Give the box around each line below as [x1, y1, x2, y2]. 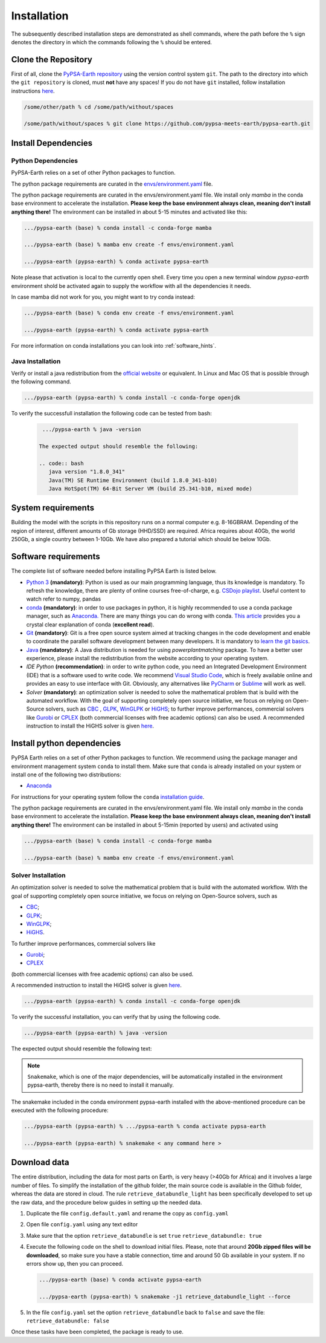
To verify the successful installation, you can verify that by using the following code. [11, 1013, 220, 1021]
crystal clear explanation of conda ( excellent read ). [26, 620, 155, 628]
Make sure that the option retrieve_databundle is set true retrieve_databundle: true [26, 1232, 262, 1239]
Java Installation [11, 357, 61, 365]
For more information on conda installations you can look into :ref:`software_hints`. [11, 342, 217, 349]
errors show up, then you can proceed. [26, 1260, 124, 1267]
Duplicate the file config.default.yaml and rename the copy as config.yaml [26, 1209, 229, 1217]
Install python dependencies [11, 738, 121, 749]
